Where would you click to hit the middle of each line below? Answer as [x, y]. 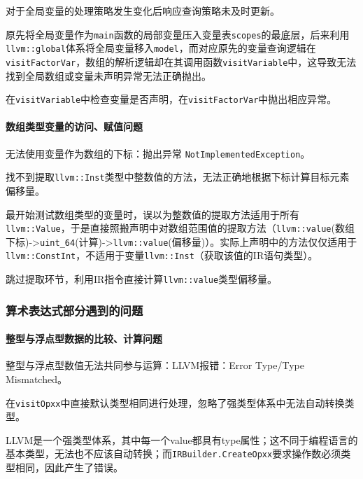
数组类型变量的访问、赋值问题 [74, 126]
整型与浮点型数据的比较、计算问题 [84, 339]
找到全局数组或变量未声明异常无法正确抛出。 [108, 75]
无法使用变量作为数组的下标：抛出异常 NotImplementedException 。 [158, 153]
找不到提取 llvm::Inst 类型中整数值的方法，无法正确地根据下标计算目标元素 [178, 177]
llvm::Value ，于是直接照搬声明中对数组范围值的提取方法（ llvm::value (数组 [180, 228]
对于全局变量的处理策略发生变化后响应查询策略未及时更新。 [143, 11]
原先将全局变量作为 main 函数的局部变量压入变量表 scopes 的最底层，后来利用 [178, 34]
